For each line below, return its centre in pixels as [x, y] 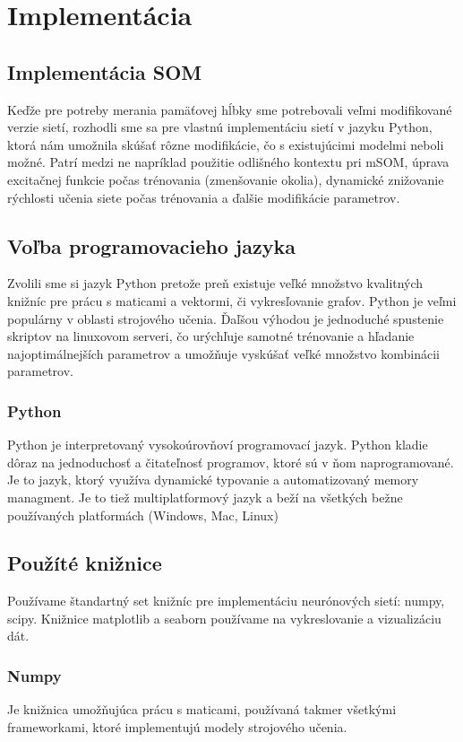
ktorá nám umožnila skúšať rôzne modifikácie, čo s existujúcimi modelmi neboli [226, 144]
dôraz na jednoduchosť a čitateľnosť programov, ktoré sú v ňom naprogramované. [231, 462]
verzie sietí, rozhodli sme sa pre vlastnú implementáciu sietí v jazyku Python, [220, 127]
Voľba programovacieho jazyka [151, 245]
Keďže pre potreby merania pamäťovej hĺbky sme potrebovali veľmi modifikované [230, 109]
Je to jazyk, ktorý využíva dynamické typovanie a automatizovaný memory [213, 480]
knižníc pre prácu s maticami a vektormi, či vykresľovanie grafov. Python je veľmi [232, 300]
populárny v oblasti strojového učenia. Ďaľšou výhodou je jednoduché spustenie [226, 318]
